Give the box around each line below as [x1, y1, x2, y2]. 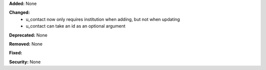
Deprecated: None [9, 32, 48, 38]
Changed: [9, 10, 30, 16]
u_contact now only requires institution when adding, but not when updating [26, 16, 180, 22]
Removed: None [9, 41, 43, 47]
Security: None [9, 59, 41, 65]
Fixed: [9, 50, 22, 56]
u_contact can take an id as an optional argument [26, 23, 126, 29]
